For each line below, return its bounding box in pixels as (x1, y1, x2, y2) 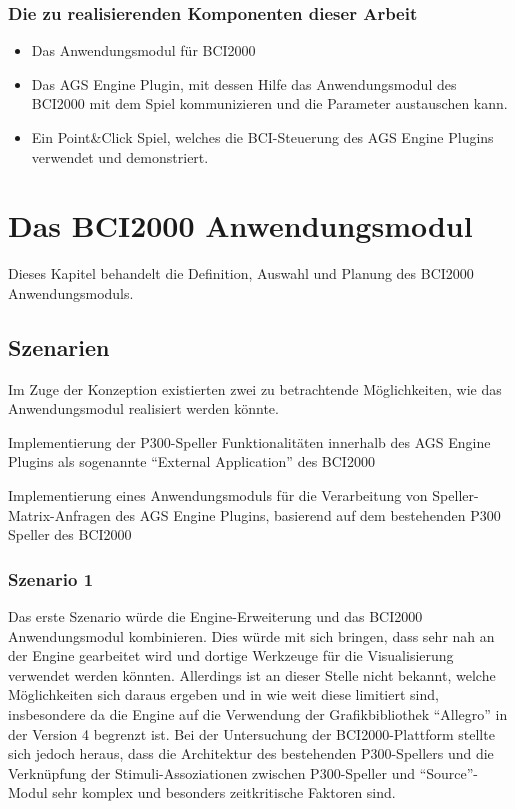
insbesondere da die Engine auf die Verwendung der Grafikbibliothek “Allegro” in (8, 704, 508, 725)
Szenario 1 (8, 566, 94, 591)
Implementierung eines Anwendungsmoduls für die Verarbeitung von (8, 485, 428, 506)
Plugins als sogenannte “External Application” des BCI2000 (8, 451, 375, 472)
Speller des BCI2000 (8, 524, 132, 545)
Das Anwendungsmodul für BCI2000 (31, 40, 256, 61)
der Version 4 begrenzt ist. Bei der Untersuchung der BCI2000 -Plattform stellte (8, 723, 495, 744)
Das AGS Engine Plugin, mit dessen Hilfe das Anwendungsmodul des (31, 73, 457, 94)
